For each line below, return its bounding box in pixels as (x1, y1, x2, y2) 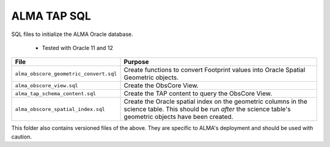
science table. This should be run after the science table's (123, 105, 291, 113)
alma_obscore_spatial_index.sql (15, 106, 105, 112)
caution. (11, 133, 32, 140)
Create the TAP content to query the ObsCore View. (123, 89, 273, 98)
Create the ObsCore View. (123, 81, 199, 90)
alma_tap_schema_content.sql (15, 90, 97, 97)
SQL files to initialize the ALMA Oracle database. (11, 30, 134, 38)
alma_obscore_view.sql (15, 82, 79, 88)
